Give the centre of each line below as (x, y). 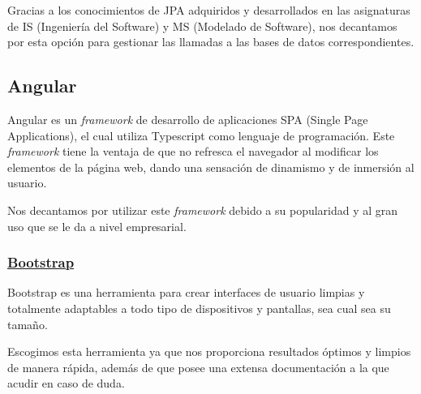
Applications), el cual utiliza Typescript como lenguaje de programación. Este (201, 135)
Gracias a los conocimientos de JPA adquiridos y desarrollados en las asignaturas (209, 10)
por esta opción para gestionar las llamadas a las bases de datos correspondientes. (211, 42)
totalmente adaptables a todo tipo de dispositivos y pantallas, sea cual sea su (199, 308)
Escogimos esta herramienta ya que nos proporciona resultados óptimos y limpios (209, 351)
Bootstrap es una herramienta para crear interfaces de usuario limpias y (186, 292)
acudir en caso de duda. (66, 383)
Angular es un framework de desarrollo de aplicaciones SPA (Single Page (188, 119)
